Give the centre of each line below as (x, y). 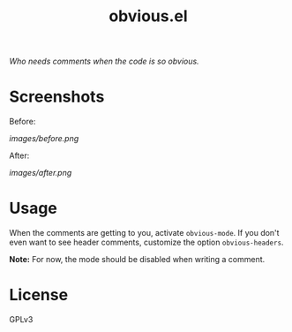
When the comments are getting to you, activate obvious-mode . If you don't (144, 233)
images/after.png (41, 173)
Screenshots (57, 97)
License (39, 295)
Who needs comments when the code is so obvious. (105, 61)
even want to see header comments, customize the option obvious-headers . (146, 242)
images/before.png (44, 139)
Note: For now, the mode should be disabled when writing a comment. (137, 260)
